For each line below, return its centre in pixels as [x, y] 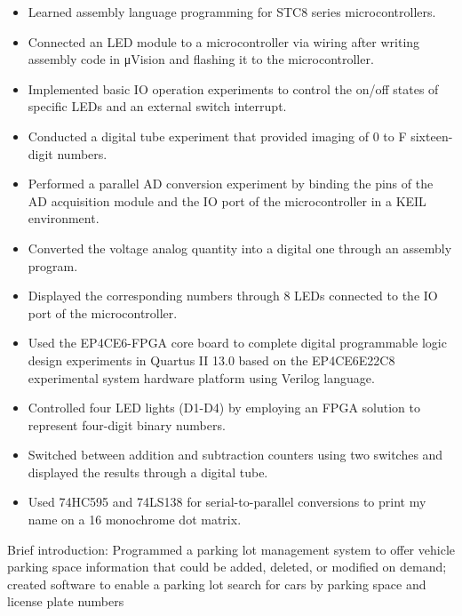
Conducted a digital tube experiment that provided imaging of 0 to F [217, 136]
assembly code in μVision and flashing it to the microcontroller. [201, 59]
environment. [64, 218]
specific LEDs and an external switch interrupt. [157, 106]
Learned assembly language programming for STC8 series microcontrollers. [232, 12]
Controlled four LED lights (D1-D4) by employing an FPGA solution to [224, 408]
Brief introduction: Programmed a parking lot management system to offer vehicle [231, 549]
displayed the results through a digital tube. [148, 472]
